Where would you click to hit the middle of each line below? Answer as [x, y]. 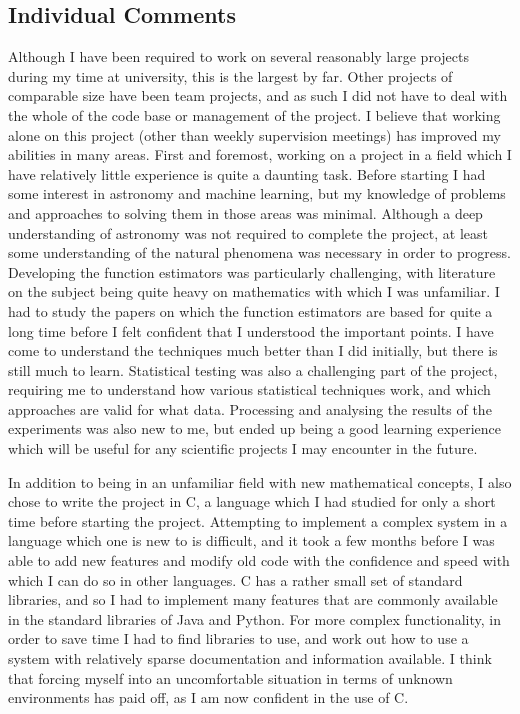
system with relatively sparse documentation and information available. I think [250, 658]
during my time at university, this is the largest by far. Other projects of [230, 75]
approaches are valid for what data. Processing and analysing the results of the [250, 408]
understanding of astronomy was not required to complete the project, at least [248, 232]
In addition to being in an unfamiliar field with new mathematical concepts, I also [260, 481]
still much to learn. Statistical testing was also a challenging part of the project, [253, 369]
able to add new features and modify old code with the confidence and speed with [259, 560]
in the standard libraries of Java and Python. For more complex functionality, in [254, 618]
